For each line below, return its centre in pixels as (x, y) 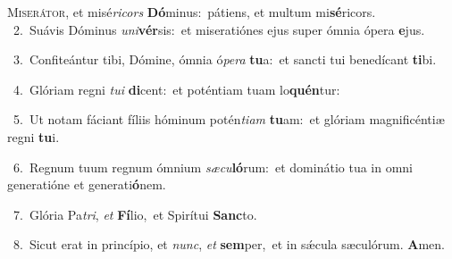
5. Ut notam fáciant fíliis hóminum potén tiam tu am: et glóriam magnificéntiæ (229, 119)
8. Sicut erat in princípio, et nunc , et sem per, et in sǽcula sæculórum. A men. (229, 244)
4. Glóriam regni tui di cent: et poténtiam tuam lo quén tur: (176, 89)
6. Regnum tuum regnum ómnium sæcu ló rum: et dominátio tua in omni (213, 167)
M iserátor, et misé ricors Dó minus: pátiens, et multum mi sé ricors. (192, 12)
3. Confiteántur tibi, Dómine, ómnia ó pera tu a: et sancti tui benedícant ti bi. (225, 59)
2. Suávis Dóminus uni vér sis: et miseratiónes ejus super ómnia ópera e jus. (219, 29)
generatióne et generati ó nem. (87, 184)
